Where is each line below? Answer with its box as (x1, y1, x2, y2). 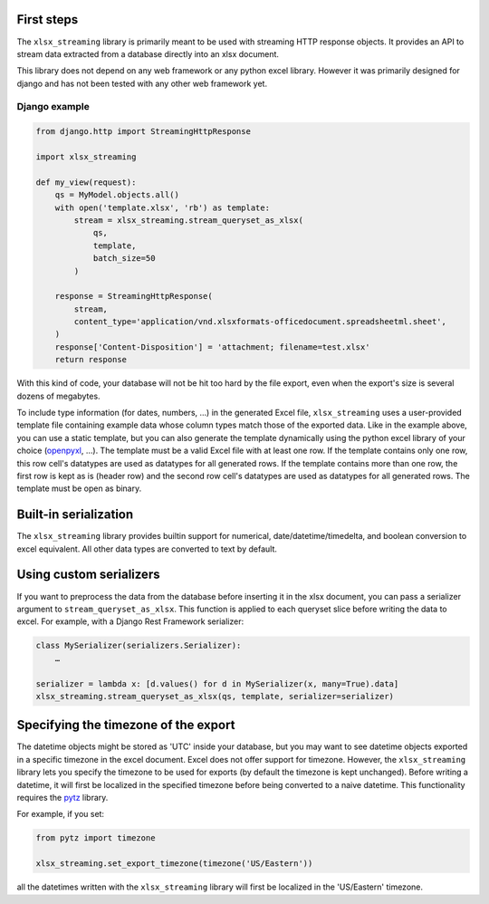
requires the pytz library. (16, 792, 109, 803)
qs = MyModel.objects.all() (54, 190, 180, 200)
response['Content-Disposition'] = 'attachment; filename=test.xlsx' (54, 341, 370, 352)
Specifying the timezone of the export (16, 717, 235, 733)
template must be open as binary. (16, 483, 142, 494)
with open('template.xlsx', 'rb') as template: (54, 202, 271, 213)
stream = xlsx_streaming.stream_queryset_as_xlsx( (73, 215, 303, 226)
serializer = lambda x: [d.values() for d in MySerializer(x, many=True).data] (35, 678, 399, 688)
